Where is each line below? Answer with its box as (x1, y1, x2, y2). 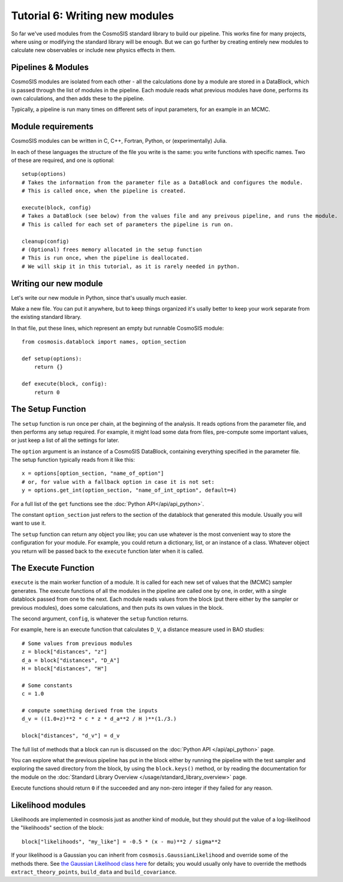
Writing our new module (11, 278, 103, 288)
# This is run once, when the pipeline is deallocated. (22, 255, 189, 261)
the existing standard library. (11, 314, 82, 321)
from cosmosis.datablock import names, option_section (22, 339, 186, 345)
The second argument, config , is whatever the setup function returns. (11, 615, 188, 622)
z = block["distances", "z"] (22, 648, 107, 655)
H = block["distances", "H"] (22, 666, 107, 672)
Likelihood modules (11, 800, 86, 810)
